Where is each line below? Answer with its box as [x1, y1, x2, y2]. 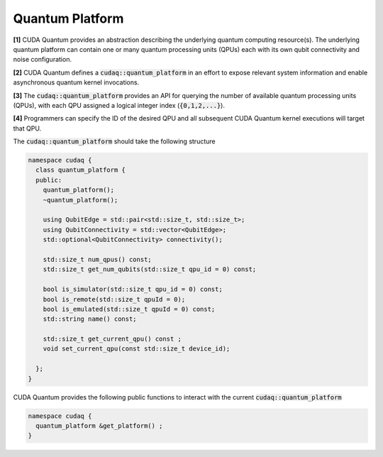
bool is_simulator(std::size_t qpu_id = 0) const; [43, 285, 223, 294]
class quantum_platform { [35, 166, 126, 174]
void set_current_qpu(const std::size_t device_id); [43, 345, 231, 353]
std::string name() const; [43, 315, 138, 323]
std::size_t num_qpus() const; [43, 255, 152, 263]
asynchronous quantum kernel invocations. [13, 78, 140, 87]
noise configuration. [13, 55, 72, 64]
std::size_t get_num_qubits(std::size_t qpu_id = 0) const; [43, 265, 257, 273]
